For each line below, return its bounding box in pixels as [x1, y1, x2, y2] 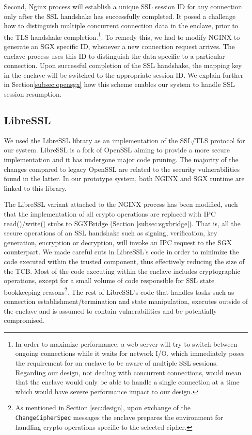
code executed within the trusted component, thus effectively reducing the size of [4, 256, 245, 266]
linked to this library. [4, 183, 67, 193]
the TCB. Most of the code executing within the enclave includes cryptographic [4, 266, 240, 276]
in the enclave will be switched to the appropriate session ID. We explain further [4, 69, 244, 80]
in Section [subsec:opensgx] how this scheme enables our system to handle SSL [4, 79, 235, 89]
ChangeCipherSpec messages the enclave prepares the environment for [15, 412, 223, 422]
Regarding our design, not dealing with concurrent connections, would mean [15, 367, 242, 377]
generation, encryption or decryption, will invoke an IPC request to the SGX [4, 237, 232, 247]
